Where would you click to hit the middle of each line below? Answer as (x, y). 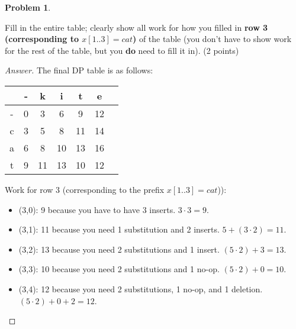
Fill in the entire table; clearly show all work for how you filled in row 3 (136, 27)
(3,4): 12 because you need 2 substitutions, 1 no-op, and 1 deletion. (141, 288)
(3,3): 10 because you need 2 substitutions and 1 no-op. (119, 269)
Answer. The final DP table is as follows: (79, 70)
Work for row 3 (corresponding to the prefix (85, 189)
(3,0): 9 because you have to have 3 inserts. (97, 209)
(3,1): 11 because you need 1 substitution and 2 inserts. (119, 229)
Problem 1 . (28, 7)
